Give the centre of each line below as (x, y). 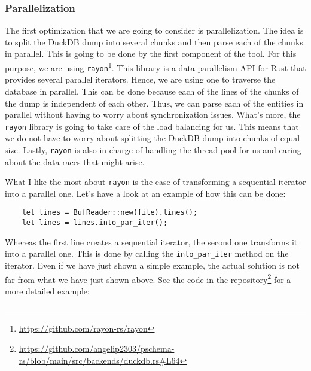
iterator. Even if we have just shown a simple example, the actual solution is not (152, 265)
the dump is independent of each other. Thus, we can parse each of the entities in (154, 103)
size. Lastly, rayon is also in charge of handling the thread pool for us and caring (153, 149)
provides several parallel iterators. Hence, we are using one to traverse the (140, 79)
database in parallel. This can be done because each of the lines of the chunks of (152, 91)
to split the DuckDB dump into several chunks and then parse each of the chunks (154, 42)
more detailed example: (47, 291)
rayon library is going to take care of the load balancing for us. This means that (152, 126)
